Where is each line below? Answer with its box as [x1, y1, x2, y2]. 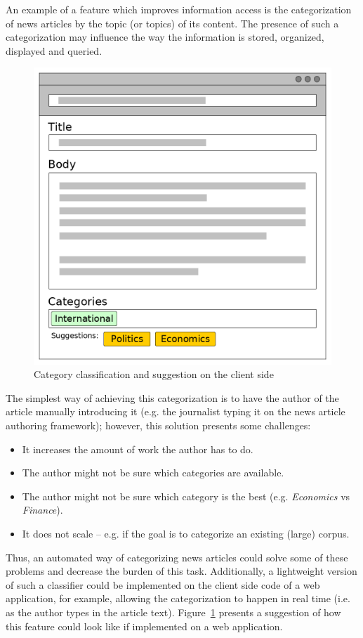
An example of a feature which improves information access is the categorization [6, 2, 352, 16]
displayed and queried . [6, 43, 103, 58]
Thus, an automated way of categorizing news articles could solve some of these [6, 549, 348, 564]
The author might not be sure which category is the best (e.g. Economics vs [22, 488, 350, 503]
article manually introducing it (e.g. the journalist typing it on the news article [6, 404, 345, 419]
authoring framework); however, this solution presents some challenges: [6, 418, 311, 433]
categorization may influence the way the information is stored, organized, [6, 30, 324, 44]
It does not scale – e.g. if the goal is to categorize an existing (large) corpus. [22, 526, 350, 541]
